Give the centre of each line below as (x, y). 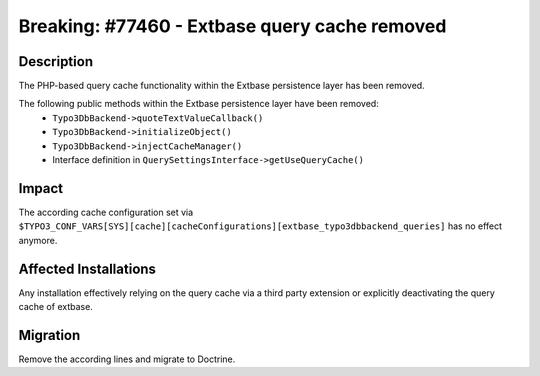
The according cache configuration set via (106, 212)
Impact (41, 188)
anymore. (38, 240)
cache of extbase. (56, 306)
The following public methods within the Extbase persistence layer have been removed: (198, 104)
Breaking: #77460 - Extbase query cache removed (232, 26)
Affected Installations (87, 268)
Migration (49, 335)
